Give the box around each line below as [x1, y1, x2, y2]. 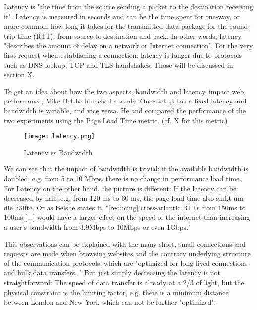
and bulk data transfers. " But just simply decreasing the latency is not [4, 267, 220, 278]
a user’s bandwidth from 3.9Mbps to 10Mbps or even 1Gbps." [4, 221, 191, 232]
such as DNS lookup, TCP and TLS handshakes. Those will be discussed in [4, 59, 233, 70]
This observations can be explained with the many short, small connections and [4, 238, 246, 249]
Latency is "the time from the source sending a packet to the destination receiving [4, 1, 253, 11]
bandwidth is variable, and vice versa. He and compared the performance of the [4, 105, 246, 115]
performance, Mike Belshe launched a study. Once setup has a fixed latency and [4, 96, 247, 106]
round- [230, 21, 250, 31]
